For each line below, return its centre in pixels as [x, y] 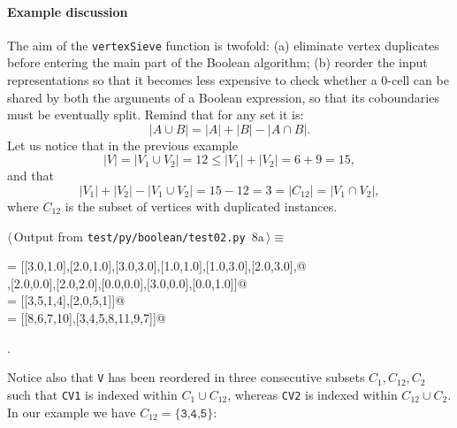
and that [30, 176]
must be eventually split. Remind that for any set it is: [156, 115]
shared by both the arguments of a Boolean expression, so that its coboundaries [223, 97]
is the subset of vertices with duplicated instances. [201, 206]
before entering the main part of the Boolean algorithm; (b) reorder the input [217, 62]
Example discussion [68, 11]
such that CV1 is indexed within [92, 394]
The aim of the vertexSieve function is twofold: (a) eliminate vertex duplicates [223, 45]
